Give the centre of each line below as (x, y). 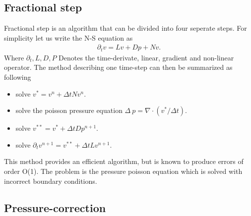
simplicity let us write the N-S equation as (68, 37)
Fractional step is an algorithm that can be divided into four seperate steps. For (125, 28)
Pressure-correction (55, 207)
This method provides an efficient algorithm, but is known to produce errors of (124, 161)
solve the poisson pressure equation (69, 110)
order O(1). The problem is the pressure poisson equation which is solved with (123, 171)
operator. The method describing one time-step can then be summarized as (118, 67)
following (18, 77)
